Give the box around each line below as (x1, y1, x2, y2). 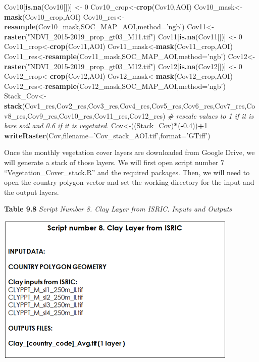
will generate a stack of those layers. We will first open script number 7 (4, 157, 225, 167)
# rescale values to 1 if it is (168, 110, 254, 121)
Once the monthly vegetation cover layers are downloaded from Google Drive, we (4, 147, 255, 158)
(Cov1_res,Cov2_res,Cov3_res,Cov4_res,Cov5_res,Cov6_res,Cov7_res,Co (22, 100, 255, 111)
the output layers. (4, 186, 59, 197)
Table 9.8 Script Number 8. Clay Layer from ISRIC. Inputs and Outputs (4, 203, 232, 214)
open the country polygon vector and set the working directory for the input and (4, 177, 254, 187)
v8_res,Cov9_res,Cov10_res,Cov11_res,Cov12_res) (4, 110, 166, 121)
